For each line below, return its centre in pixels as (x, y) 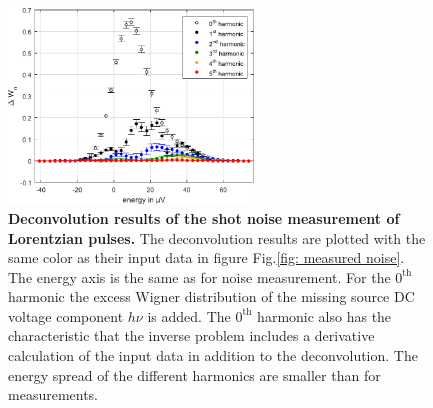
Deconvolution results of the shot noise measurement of (204, 217)
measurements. (53, 394)
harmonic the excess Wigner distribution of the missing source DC (211, 296)
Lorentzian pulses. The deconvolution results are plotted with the (217, 237)
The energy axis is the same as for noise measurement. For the (199, 276)
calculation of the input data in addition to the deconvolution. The (213, 355)
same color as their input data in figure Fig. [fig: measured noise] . (206, 257)
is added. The (189, 315)
